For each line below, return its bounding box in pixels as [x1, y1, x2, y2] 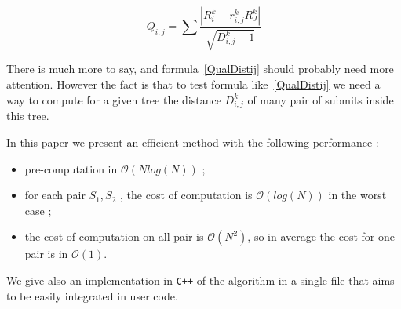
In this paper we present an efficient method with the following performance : [6, 133, 379, 150]
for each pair [24, 187, 86, 203]
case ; [24, 202, 52, 218]
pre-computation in [24, 160, 118, 176]
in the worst [328, 187, 387, 203]
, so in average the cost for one [247, 228, 396, 245]
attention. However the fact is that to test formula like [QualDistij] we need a [6, 76, 381, 93]
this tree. [6, 107, 49, 124]
